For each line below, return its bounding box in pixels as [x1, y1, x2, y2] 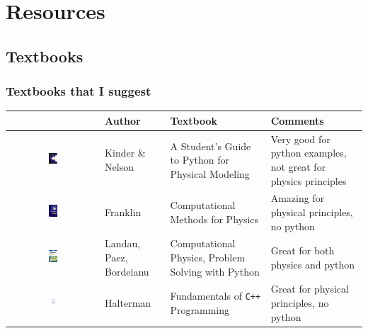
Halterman [105, 295, 151, 310]
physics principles [270, 173, 347, 188]
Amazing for [270, 191, 325, 205]
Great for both [270, 243, 335, 258]
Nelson [105, 159, 134, 174]
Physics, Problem [170, 249, 246, 264]
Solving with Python [170, 264, 260, 278]
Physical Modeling [170, 166, 250, 181]
